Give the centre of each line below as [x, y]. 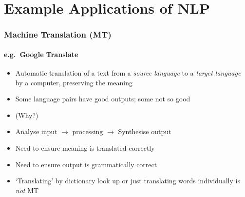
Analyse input [36, 131]
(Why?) [27, 115]
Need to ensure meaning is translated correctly [85, 148]
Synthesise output [145, 131]
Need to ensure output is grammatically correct [86, 164]
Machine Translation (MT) [58, 34]
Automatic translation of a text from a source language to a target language [128, 73]
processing [88, 131]
